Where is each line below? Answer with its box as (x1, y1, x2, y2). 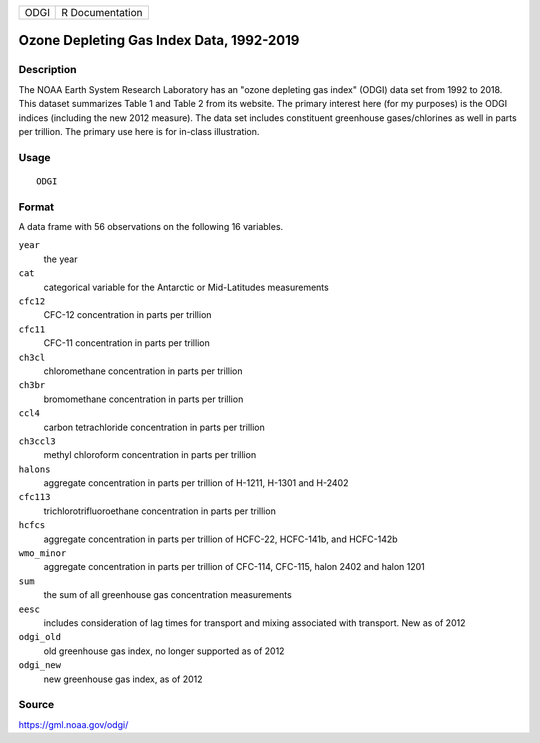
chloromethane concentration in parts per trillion (43, 365, 243, 377)
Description (18, 63, 77, 77)
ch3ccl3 (18, 435, 57, 447)
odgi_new (18, 660, 62, 671)
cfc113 (18, 491, 51, 503)
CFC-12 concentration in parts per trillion (43, 309, 212, 321)
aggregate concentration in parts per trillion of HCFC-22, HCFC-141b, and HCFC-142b (43, 533, 399, 545)
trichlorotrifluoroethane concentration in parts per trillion (43, 505, 277, 517)
